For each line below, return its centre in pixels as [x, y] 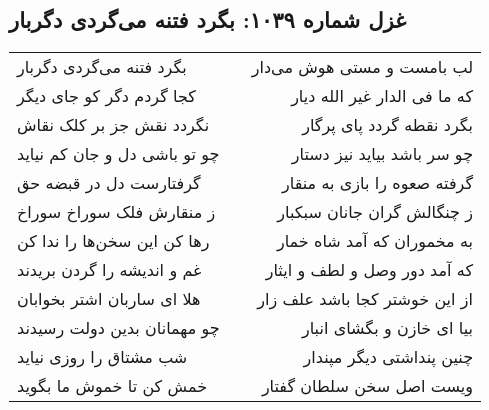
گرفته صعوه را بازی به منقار [378, 183]
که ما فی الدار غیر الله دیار [382, 96]
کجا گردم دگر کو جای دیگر [106, 96]
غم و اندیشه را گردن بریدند [109, 270]
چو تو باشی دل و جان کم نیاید [118, 154]
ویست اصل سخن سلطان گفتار [367, 386]
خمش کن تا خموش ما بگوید [112, 386]
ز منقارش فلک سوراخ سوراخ [116, 212]
